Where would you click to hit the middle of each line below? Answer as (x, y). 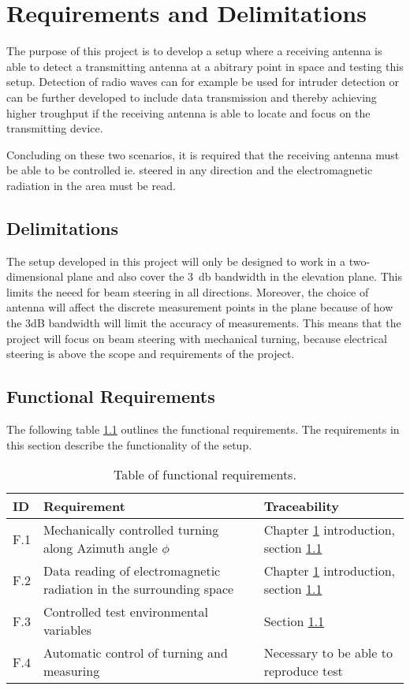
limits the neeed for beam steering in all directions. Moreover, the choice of (188, 291)
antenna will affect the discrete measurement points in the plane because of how (200, 307)
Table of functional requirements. (205, 475)
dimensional (35, 276)
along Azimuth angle (100, 548)
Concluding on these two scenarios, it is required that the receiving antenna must (203, 154)
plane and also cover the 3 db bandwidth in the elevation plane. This (235, 276)
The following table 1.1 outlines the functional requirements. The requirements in (203, 429)
